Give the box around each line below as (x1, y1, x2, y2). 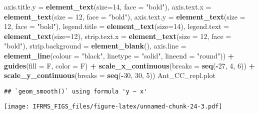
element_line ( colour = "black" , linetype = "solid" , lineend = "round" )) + (4, 50, 234, 60)
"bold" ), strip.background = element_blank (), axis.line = (4, 40, 186, 51)
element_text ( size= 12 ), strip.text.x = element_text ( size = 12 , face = (4, 30, 231, 41)
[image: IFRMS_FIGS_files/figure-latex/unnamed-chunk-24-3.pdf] (4, 103, 222, 110)
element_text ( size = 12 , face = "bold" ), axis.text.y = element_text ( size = (4, 11, 245, 21)
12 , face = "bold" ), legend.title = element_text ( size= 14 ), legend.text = (4, 21, 229, 31)
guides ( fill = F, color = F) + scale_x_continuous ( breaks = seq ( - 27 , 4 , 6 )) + (4, 60, 255, 70)
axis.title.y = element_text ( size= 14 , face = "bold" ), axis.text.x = (4, 1, 211, 11)
